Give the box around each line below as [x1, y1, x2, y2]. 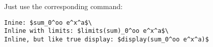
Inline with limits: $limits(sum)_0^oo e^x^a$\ [4, 27, 169, 35]
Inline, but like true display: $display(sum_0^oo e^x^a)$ [4, 35, 209, 43]
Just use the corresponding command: [4, 1, 123, 11]
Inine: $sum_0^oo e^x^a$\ [4, 19, 92, 26]
